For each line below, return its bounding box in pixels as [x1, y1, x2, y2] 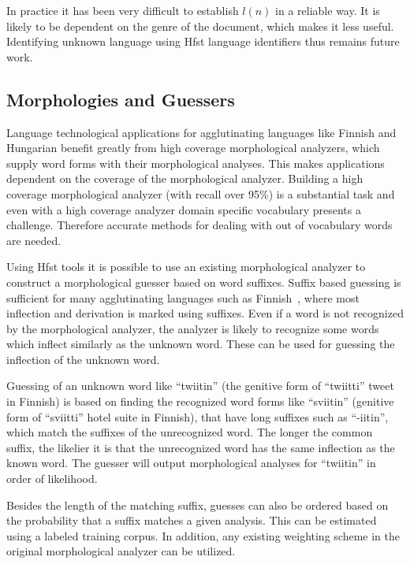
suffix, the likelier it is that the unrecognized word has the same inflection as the [6, 439, 395, 455]
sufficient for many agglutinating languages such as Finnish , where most [6, 289, 360, 306]
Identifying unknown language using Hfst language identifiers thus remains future [6, 33, 400, 50]
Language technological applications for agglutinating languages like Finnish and [6, 124, 397, 140]
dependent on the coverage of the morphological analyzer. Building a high [6, 170, 363, 187]
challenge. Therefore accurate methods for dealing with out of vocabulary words [6, 217, 393, 233]
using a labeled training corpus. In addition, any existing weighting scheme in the [6, 527, 400, 544]
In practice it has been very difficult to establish [6, 2, 239, 18]
